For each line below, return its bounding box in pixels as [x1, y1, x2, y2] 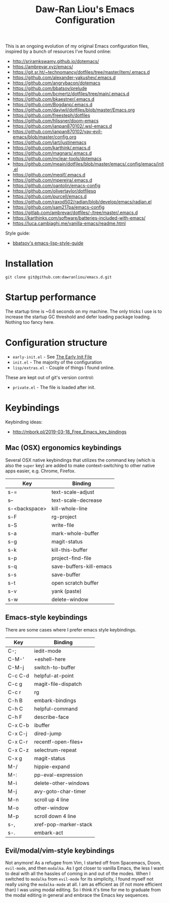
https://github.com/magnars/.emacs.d [12, 150, 92, 156]
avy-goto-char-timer [34, 788, 87, 795]
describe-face [34, 713, 69, 720]
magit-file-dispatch [34, 680, 82, 687]
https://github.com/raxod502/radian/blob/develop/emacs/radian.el [12, 199, 152, 205]
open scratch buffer [51, 579, 99, 586]
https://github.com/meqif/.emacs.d [12, 172, 86, 178]
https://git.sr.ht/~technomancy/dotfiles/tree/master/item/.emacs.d [12, 69, 150, 75]
